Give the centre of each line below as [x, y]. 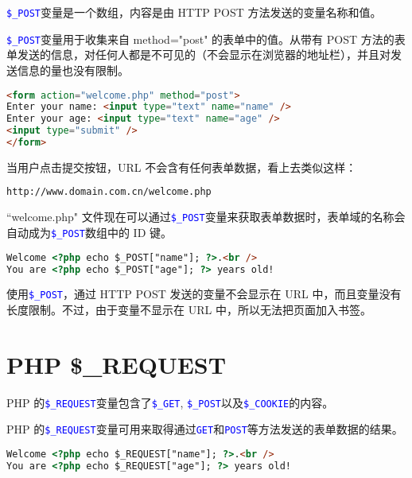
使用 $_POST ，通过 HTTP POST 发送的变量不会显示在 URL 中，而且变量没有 [204, 294]
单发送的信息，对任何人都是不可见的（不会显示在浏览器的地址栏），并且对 [198, 54]
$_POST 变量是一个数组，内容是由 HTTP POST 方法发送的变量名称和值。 [194, 12]
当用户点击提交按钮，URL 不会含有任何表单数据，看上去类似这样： [182, 167]
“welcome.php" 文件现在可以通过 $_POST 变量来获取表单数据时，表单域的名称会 [206, 217]
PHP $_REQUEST [117, 364]
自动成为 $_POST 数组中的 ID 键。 [89, 232]
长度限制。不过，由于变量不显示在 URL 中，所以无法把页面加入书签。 [189, 310]
